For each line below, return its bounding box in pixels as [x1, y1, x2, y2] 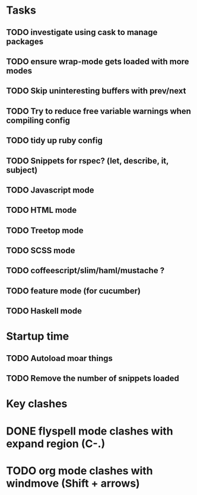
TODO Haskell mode [6, 306, 82, 316]
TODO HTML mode [6, 205, 77, 215]
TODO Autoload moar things [6, 353, 113, 363]
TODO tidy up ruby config [6, 136, 103, 146]
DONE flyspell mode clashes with [6, 424, 173, 437]
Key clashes [6, 397, 68, 411]
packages [6, 36, 43, 46]
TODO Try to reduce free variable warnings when [6, 106, 192, 116]
